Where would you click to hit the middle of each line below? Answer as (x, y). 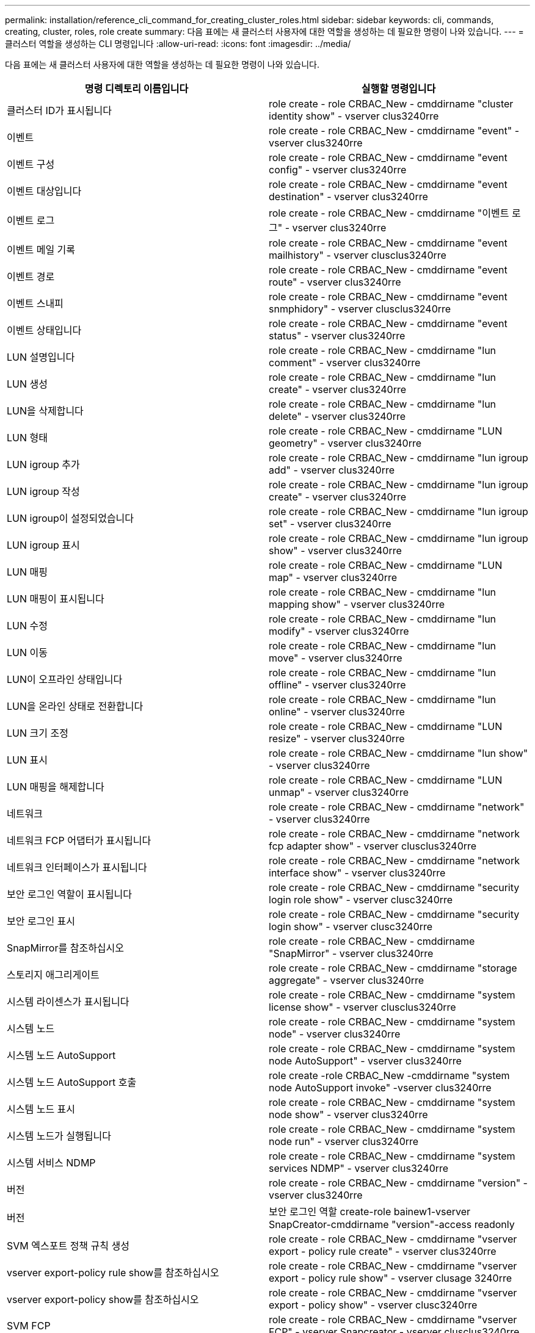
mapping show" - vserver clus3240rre (357, 604)
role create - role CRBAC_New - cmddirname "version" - (398, 1183)
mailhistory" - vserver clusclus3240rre (358, 255)
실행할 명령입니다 (399, 89)
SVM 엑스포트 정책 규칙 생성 (68, 1246)
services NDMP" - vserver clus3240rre (359, 1168)
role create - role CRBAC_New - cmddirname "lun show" (399, 753)
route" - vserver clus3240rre (335, 282)
